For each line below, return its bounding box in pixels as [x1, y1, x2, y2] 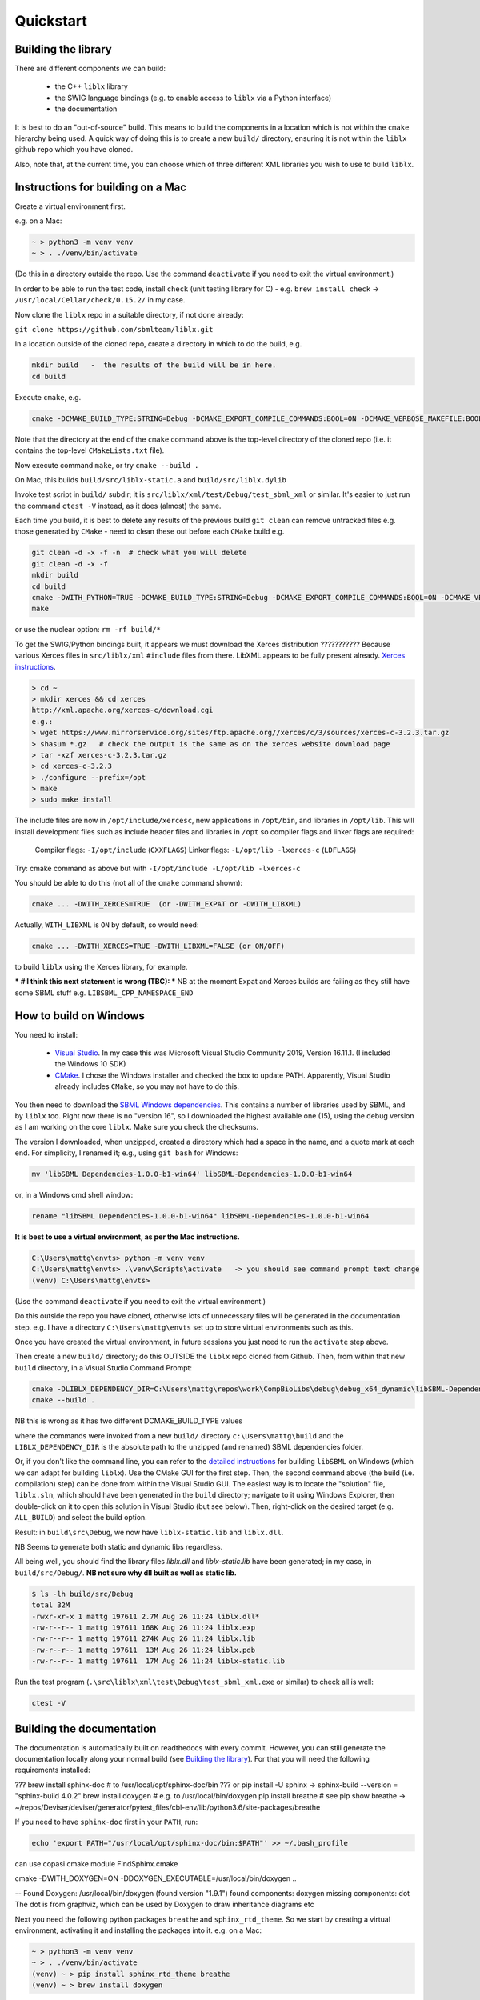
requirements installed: [14, 1765, 91, 1775]
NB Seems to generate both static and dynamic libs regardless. [14, 1542, 223, 1552]
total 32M [31, 1601, 70, 1610]
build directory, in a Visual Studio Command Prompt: [14, 1362, 192, 1372]
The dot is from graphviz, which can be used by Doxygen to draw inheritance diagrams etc [14, 1900, 315, 1910]
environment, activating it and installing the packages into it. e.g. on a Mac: [14, 1925, 262, 1935]
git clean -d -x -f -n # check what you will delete [31, 548, 247, 558]
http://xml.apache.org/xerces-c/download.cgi [31, 706, 214, 715]
